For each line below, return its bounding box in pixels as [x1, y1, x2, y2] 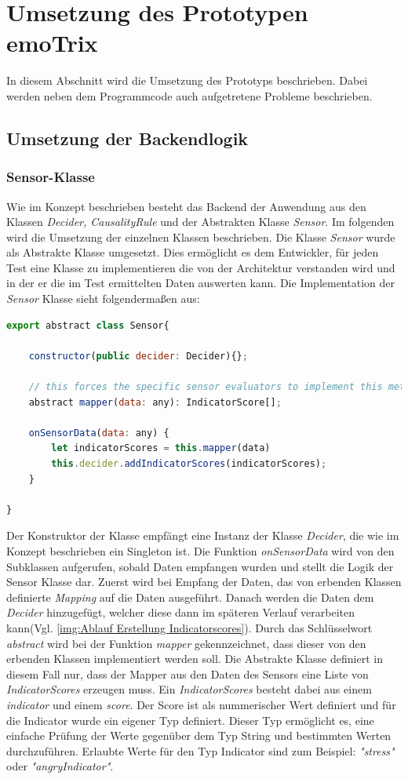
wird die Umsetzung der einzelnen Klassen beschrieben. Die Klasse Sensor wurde [6, 228, 395, 245]
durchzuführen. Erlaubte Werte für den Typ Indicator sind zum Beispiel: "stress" [6, 742, 395, 759]
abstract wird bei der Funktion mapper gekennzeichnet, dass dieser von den [6, 635, 366, 651]
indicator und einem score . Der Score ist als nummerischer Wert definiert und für [6, 696, 396, 712]
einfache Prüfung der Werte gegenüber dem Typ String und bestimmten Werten [6, 727, 392, 744]
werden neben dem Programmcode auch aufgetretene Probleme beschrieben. [6, 87, 373, 104]
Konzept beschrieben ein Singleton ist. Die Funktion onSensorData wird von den [6, 542, 395, 559]
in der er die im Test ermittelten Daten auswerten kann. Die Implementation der [6, 275, 395, 291]
